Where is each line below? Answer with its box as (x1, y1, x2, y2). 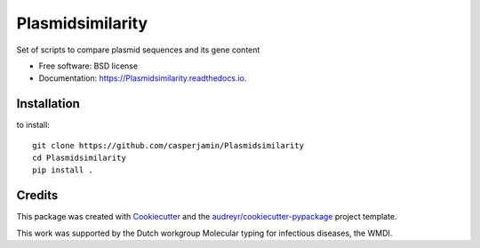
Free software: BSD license (38, 60, 138, 71)
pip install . (32, 165, 93, 175)
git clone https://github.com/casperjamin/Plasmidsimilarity (32, 140, 304, 150)
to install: (16, 120, 51, 131)
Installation (16, 96, 80, 111)
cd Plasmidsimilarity (32, 153, 126, 164)
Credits (16, 188, 59, 204)
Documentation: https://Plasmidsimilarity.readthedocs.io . (38, 73, 247, 84)
